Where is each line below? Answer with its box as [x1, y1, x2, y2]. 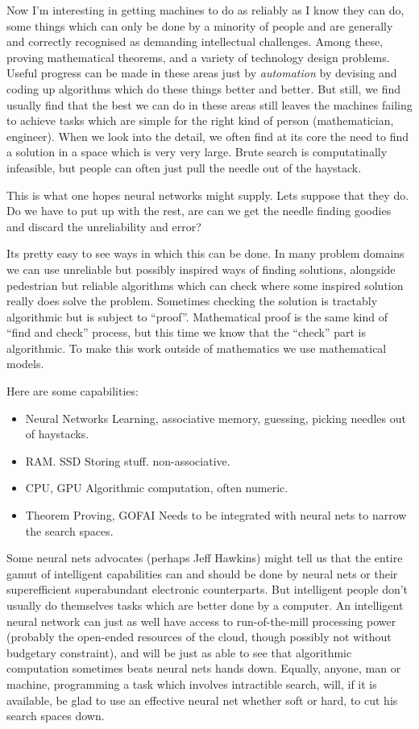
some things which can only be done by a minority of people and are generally [6, 17, 393, 34]
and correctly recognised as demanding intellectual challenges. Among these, [6, 33, 384, 50]
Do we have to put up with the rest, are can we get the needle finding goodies [6, 202, 392, 219]
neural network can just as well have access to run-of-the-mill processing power [6, 612, 396, 629]
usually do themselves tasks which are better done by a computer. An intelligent [6, 597, 404, 613]
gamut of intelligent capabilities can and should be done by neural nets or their [6, 565, 398, 582]
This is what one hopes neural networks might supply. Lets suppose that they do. [6, 186, 409, 203]
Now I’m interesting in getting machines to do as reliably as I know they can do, [6, 2, 404, 18]
